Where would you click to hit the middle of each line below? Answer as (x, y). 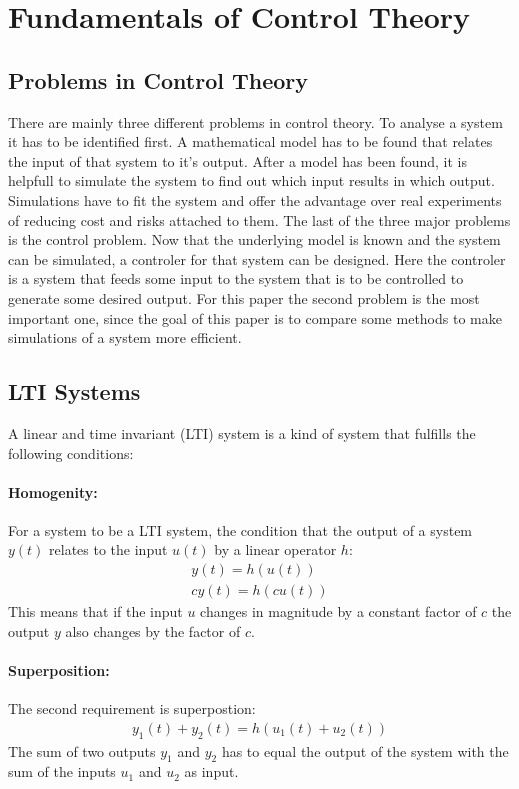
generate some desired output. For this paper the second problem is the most (244, 297)
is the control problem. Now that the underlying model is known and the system (254, 239)
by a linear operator (275, 549)
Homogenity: (53, 491)
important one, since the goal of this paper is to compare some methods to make (255, 317)
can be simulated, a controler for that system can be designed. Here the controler (257, 258)
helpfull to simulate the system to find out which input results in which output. (251, 180)
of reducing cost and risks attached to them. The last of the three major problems (259, 219)
